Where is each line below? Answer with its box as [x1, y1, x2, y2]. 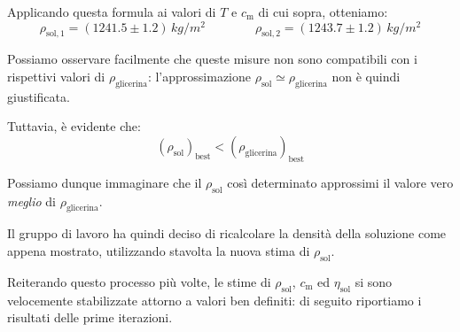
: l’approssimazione [147, 67, 251, 86]
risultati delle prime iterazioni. [7, 308, 173, 327]
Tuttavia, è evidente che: [7, 117, 141, 135]
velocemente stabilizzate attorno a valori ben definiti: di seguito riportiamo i [7, 290, 422, 309]
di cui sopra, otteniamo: [258, 3, 388, 20]
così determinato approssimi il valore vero [227, 173, 454, 191]
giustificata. [7, 87, 70, 105]
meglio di [7, 191, 56, 210]
